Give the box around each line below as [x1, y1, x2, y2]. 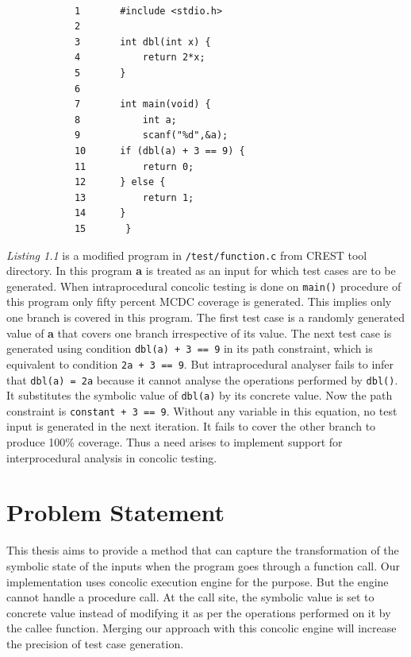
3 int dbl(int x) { [74, 36, 211, 48]
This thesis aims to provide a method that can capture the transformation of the [6, 542, 399, 558]
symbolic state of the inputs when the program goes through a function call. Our [6, 557, 400, 574]
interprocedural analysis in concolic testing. [6, 449, 217, 466]
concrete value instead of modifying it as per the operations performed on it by [6, 604, 391, 620]
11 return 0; [74, 160, 194, 172]
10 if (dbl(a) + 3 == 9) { [74, 145, 245, 157]
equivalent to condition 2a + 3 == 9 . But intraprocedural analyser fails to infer [6, 355, 394, 372]
